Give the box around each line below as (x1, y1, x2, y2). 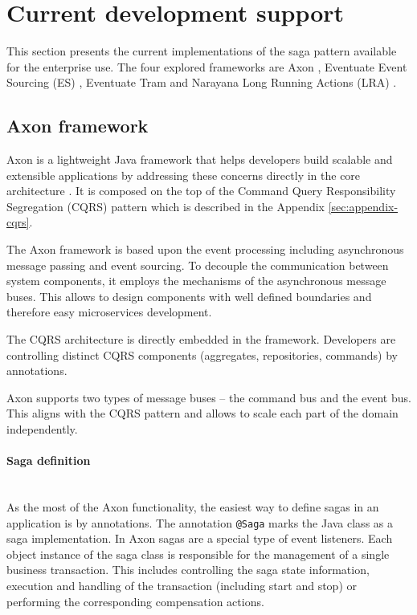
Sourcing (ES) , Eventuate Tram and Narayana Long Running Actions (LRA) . (6, 74, 397, 91)
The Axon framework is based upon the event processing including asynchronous (6, 241, 404, 258)
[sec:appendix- (328, 198, 399, 214)
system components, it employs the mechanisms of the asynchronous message (6, 272, 386, 289)
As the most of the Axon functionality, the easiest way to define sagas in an (6, 499, 379, 515)
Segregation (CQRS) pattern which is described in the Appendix (6, 198, 325, 214)
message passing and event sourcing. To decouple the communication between (6, 256, 389, 273)
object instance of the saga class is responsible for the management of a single (6, 545, 390, 562)
